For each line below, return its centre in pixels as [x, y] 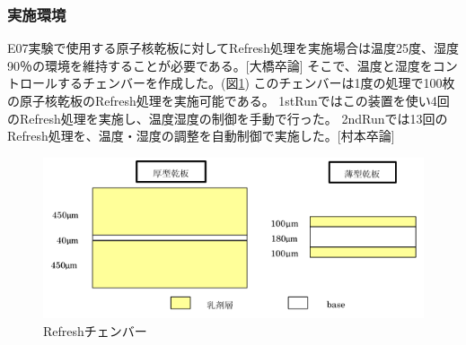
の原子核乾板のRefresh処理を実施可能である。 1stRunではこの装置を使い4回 [229, 100]
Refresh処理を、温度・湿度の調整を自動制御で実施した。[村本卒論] [201, 136]
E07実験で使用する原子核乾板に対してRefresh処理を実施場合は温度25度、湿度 [233, 48]
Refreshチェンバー [95, 330]
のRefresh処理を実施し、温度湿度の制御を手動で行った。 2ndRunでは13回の [228, 118]
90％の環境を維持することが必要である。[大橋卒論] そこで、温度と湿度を [220, 65]
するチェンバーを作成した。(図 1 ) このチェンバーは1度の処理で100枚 [256, 83]
